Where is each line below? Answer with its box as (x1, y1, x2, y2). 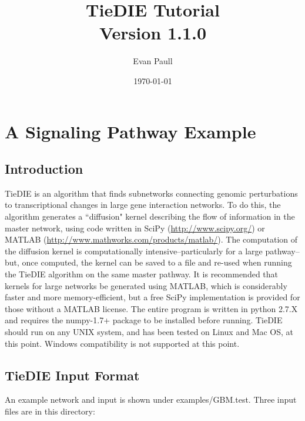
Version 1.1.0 (99, 21, 207, 45)
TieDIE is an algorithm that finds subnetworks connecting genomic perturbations (5, 187, 298, 199)
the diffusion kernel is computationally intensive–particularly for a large (5, 244, 263, 257)
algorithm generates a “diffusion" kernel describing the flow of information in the (5, 210, 295, 223)
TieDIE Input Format (5, 366, 140, 384)
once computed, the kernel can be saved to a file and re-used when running (22, 256, 292, 268)
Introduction (5, 160, 83, 178)
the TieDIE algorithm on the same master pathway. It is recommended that (5, 268, 279, 280)
